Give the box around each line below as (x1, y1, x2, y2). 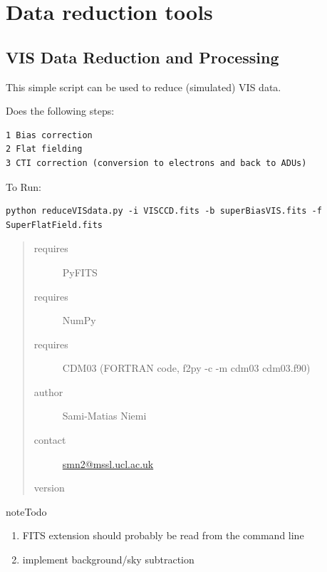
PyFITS (62, 264, 98, 279)
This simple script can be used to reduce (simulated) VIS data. (6, 79, 281, 94)
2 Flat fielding (6, 144, 83, 155)
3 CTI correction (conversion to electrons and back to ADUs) (6, 157, 307, 168)
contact (33, 432, 66, 447)
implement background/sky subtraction (22, 552, 194, 567)
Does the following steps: (6, 103, 115, 118)
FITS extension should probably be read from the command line (22, 528, 304, 543)
